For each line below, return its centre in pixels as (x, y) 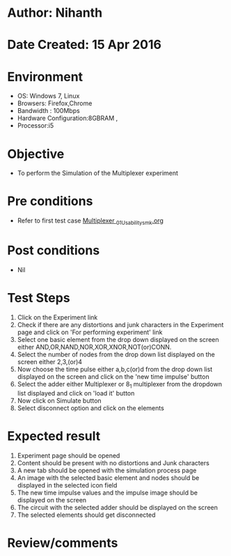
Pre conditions (50, 201)
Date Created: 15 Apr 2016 (85, 45)
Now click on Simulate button (59, 400)
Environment (45, 76)
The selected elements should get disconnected (86, 515)
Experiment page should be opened (69, 456)
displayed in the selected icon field (67, 485)
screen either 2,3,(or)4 (49, 361)
